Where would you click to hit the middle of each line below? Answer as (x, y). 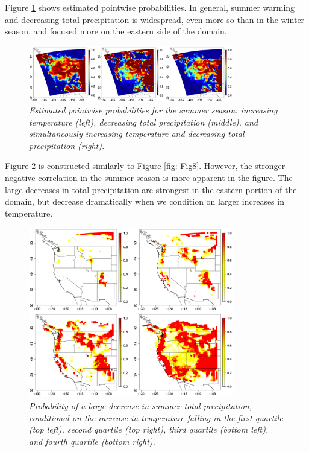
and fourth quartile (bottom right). (92, 441)
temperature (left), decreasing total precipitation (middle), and (144, 122)
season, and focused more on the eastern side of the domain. (116, 31)
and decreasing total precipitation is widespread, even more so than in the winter (155, 19)
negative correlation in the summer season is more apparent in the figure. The (149, 178)
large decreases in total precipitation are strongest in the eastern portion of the (151, 189)
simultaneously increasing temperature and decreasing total (137, 134)
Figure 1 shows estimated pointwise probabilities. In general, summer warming (150, 7)
